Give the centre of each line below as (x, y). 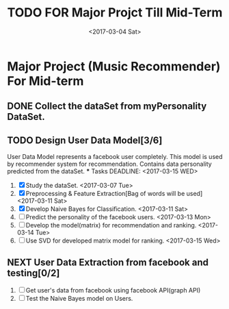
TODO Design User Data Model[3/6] (85, 140)
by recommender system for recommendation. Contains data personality (109, 164)
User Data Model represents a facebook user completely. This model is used (115, 157)
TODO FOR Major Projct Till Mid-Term (115, 13)
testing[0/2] (33, 273)
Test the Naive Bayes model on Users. (79, 298)
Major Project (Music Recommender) (114, 66)
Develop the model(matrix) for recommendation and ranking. (111, 225)
